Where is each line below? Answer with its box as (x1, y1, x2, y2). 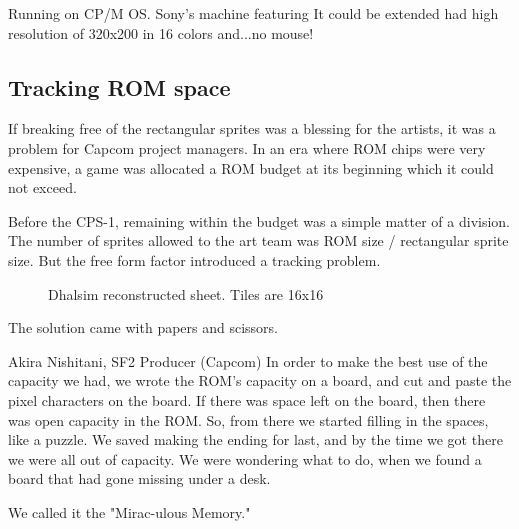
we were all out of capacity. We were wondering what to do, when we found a (8, 448, 482, 469)
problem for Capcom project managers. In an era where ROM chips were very (8, 137, 486, 158)
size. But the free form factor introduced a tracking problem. (8, 249, 381, 270)
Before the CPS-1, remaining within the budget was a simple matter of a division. (8, 210, 511, 231)
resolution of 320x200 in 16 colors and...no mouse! (8, 22, 314, 43)
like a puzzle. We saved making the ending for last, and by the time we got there (8, 429, 503, 450)
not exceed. (8, 177, 77, 198)
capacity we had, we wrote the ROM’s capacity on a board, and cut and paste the (8, 370, 512, 391)
